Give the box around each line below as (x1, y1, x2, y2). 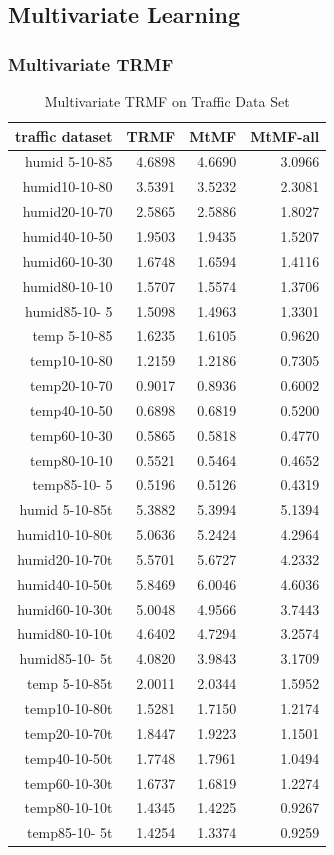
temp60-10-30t (24, 772, 113, 793)
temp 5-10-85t (26, 673, 113, 694)
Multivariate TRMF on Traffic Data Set (44, 91, 290, 111)
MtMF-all (250, 125, 320, 146)
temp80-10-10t (24, 797, 113, 818)
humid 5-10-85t (19, 499, 113, 520)
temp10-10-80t (24, 698, 113, 718)
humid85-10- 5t (19, 648, 113, 669)
